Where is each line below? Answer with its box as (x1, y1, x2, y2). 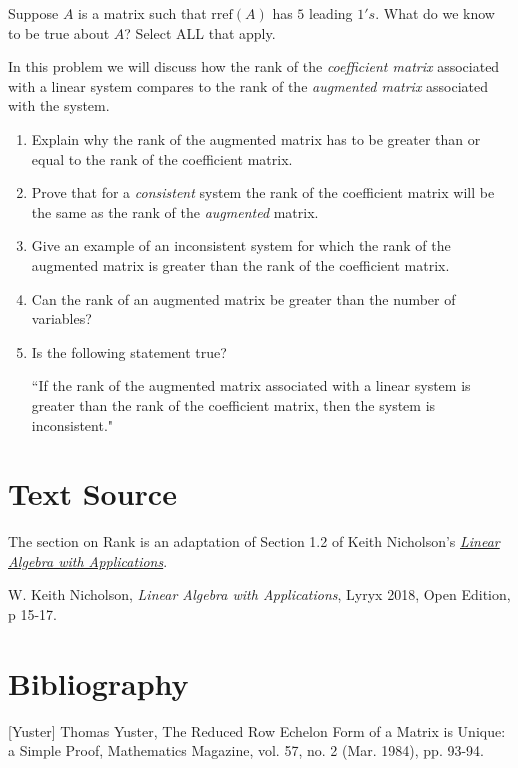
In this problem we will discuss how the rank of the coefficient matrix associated (8, 56, 500, 77)
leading (309, 3, 353, 23)
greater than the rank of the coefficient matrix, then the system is (31, 394, 436, 415)
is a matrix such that (78, 3, 207, 23)
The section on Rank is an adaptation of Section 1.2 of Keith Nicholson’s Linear (8, 531, 500, 552)
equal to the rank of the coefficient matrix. (31, 148, 293, 169)
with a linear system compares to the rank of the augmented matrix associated (8, 75, 489, 96)
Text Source (8, 473, 177, 514)
